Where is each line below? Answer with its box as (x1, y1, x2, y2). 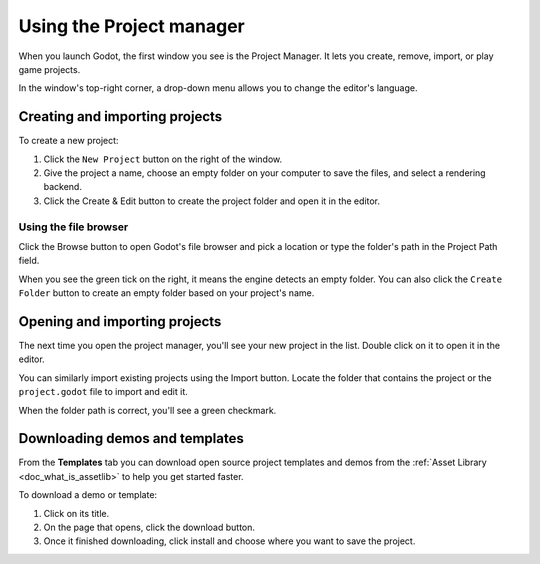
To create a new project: (18, 135, 119, 147)
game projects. (18, 63, 81, 75)
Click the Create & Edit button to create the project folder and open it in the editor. (43, 195, 380, 207)
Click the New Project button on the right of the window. (43, 153, 283, 165)
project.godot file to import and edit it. (18, 386, 189, 398)
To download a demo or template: (18, 489, 158, 501)
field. (18, 255, 40, 267)
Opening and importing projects (18, 313, 222, 330)
